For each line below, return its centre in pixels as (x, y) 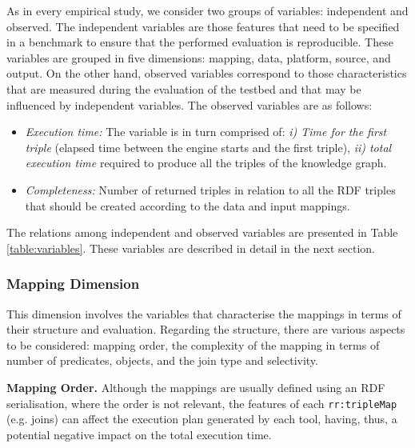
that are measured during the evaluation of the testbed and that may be (184, 88)
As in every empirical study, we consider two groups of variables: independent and (207, 10)
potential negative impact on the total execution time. (139, 434)
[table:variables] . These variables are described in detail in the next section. (191, 248)
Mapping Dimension (73, 284)
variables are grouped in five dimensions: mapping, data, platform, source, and (199, 57)
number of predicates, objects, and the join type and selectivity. (162, 360)
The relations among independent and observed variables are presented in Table (202, 232)
